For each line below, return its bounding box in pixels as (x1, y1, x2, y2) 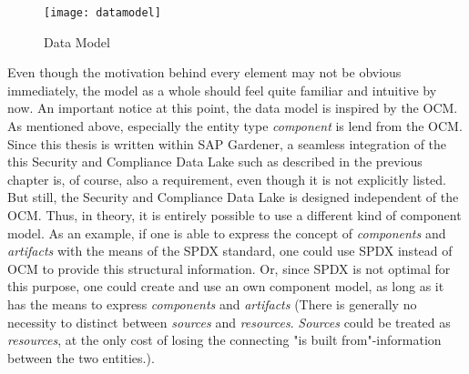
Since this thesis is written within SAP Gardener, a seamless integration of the (7, 134, 447, 153)
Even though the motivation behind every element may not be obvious (7, 63, 402, 82)
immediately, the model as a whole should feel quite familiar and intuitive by (7, 80, 437, 99)
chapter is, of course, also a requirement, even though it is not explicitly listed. (7, 169, 446, 188)
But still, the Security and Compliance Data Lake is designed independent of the (7, 187, 459, 207)
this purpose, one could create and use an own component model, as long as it (7, 277, 444, 296)
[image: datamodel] (44, 6, 161, 19)
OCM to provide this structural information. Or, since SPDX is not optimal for (7, 258, 451, 278)
